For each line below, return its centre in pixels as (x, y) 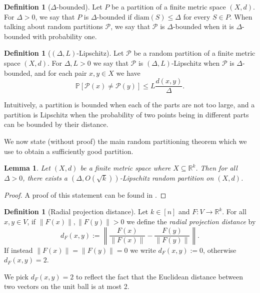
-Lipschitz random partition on (167, 177)
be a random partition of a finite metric (194, 53)
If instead (18, 250)
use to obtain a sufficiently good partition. (69, 151)
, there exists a (45, 177)
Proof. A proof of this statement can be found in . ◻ (85, 194)
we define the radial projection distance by (191, 221)
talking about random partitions (53, 26)
